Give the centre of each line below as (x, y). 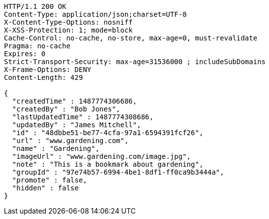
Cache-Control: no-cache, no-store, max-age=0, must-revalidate (131, 38)
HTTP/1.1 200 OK (35, 6)
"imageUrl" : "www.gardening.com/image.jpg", (101, 156)
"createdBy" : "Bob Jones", (66, 109)
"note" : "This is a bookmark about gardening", (108, 164)
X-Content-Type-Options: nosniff (68, 22)
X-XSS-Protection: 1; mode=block (68, 30)
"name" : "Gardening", (56, 148)
